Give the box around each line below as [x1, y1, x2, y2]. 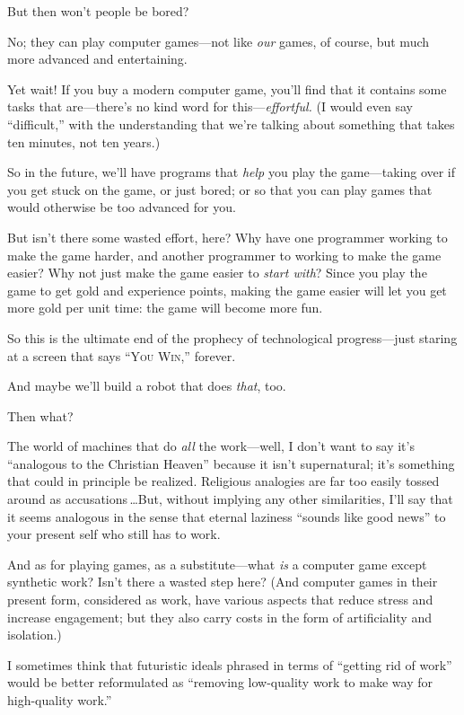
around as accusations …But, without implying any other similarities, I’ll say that [7, 490, 453, 508]
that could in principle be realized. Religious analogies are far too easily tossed [7, 472, 440, 490]
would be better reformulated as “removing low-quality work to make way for [7, 673, 433, 692]
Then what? [7, 406, 74, 425]
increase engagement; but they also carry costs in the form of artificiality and [7, 607, 432, 626]
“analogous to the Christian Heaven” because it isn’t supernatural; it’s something [7, 454, 455, 472]
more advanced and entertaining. [7, 49, 188, 68]
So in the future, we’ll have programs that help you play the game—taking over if [7, 163, 456, 181]
